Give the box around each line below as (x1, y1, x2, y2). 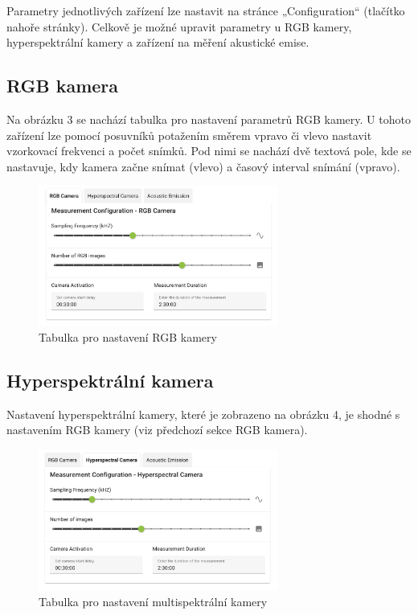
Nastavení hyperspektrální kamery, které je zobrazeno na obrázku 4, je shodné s (6, 405, 400, 422)
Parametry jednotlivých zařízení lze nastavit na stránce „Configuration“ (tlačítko (6, 2, 405, 18)
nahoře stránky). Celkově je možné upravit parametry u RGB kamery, (6, 18, 352, 35)
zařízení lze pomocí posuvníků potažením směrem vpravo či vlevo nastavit (6, 126, 372, 143)
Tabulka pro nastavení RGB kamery (39, 328, 217, 345)
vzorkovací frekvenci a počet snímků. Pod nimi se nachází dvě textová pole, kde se (6, 142, 412, 159)
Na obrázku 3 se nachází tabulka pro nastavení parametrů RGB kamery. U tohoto (6, 110, 411, 127)
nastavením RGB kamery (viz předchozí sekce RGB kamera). (6, 421, 308, 438)
